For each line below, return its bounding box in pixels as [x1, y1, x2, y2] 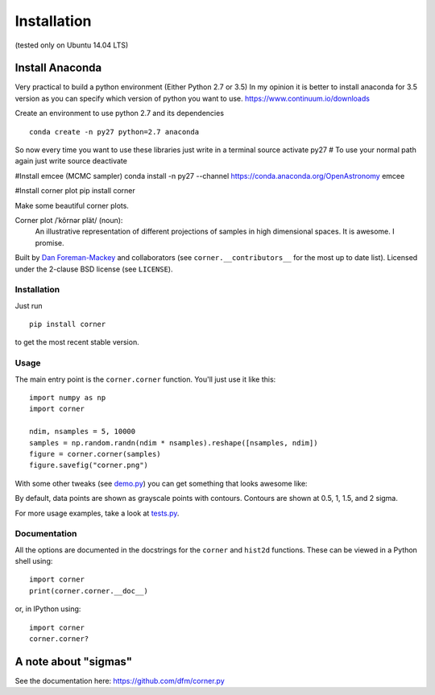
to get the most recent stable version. [14, 337, 140, 347]
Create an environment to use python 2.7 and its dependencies [14, 109, 225, 118]
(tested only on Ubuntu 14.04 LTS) [14, 40, 129, 50]
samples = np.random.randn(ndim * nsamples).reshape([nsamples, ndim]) [29, 438, 318, 447]
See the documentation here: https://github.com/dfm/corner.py [14, 676, 225, 685]
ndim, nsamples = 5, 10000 [29, 427, 136, 436]
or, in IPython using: [14, 604, 81, 614]
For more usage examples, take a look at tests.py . [14, 508, 180, 518]
